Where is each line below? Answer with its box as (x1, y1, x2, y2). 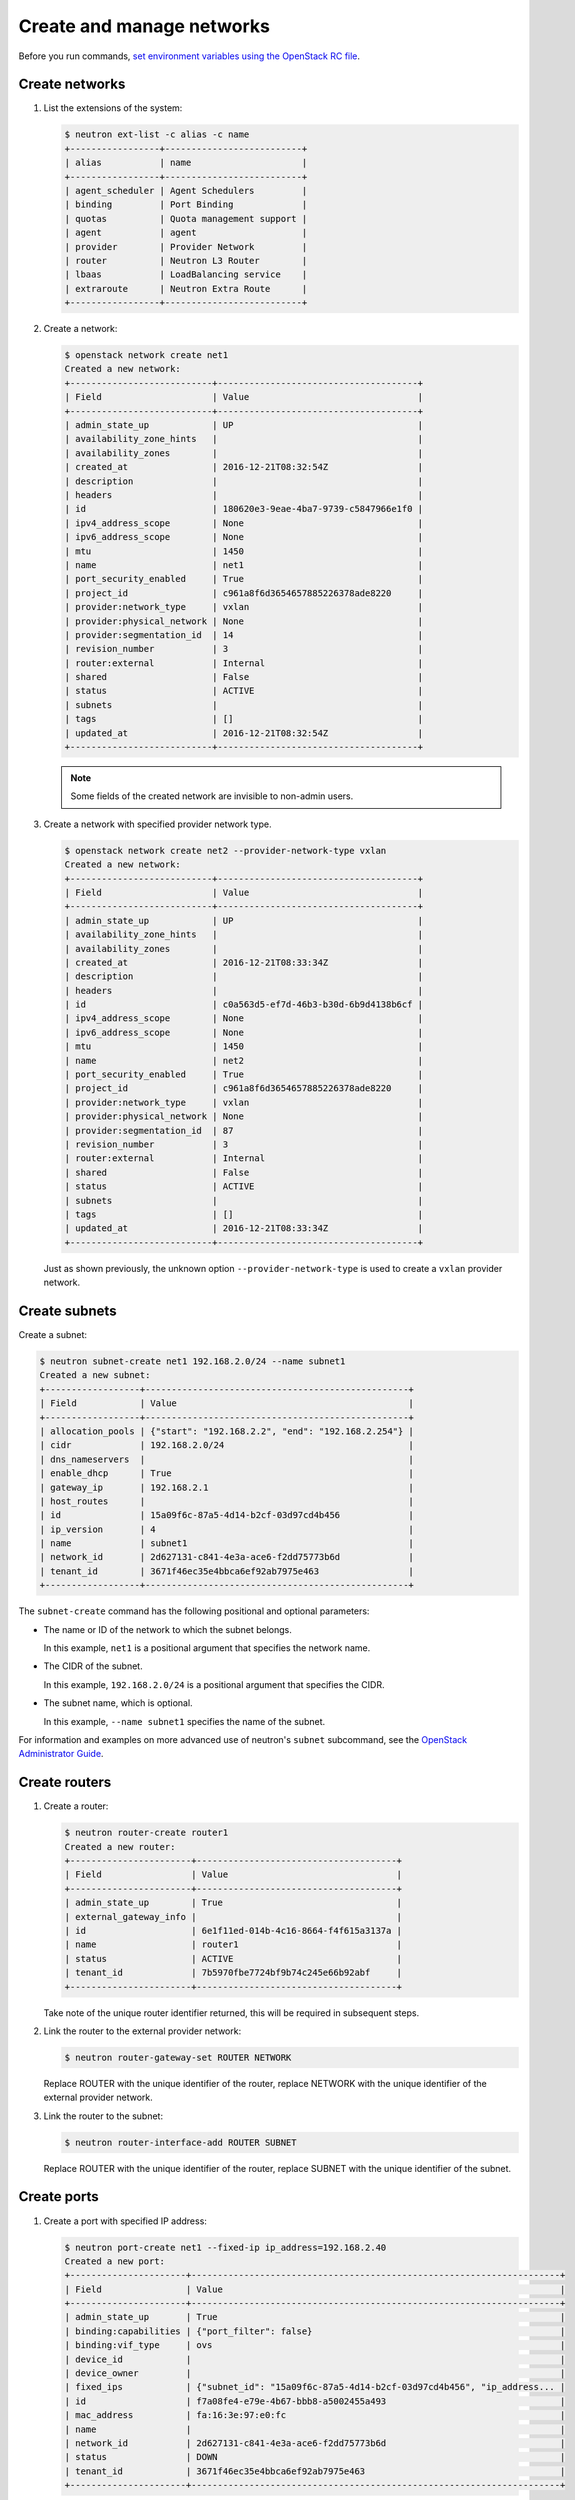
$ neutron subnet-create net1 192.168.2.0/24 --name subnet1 (39, 1355, 346, 1367)
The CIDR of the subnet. (43, 1660, 144, 1672)
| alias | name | (64, 157, 308, 169)
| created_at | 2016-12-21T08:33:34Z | (64, 956, 424, 968)
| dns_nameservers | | (39, 1453, 415, 1465)
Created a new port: (64, 2255, 165, 2267)
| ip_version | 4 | (39, 1523, 415, 1535)
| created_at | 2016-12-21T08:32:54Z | (64, 461, 424, 473)
